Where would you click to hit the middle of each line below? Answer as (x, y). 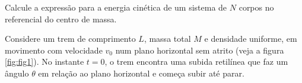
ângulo (17, 73)
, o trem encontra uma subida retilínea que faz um (196, 62)
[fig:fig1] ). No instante (44, 62)
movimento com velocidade (54, 50)
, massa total (167, 39)
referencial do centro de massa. (61, 19)
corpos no (256, 7)
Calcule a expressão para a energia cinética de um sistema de (116, 7)
